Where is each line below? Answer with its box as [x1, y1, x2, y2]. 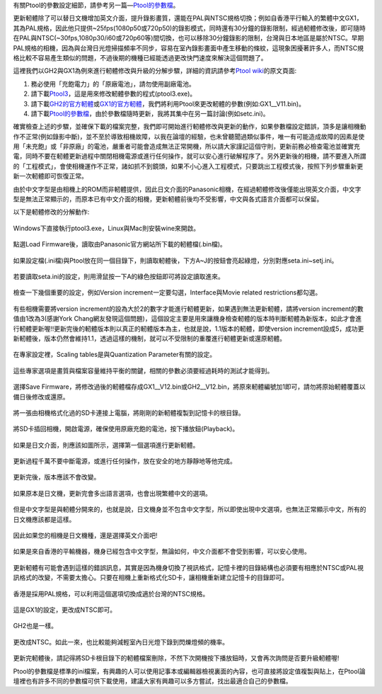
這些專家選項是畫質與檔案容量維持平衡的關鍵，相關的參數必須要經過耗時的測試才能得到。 [13, 366, 274, 375]
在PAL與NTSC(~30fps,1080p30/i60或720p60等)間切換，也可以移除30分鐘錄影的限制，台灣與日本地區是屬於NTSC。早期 [13, 34, 364, 42]
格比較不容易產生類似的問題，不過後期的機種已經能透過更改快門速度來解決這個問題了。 [13, 53, 267, 62]
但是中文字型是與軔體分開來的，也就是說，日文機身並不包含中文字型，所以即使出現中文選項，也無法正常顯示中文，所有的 [13, 505, 366, 513]
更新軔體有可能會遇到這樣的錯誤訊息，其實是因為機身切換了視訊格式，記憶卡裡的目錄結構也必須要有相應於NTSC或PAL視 [13, 563, 364, 571]
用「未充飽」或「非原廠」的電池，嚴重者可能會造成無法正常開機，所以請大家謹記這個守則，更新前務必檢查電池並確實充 [13, 142, 360, 151]
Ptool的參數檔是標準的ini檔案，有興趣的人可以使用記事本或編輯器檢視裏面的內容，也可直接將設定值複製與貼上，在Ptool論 [13, 666, 366, 676]
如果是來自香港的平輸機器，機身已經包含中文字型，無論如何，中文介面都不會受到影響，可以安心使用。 [13, 547, 311, 556]
